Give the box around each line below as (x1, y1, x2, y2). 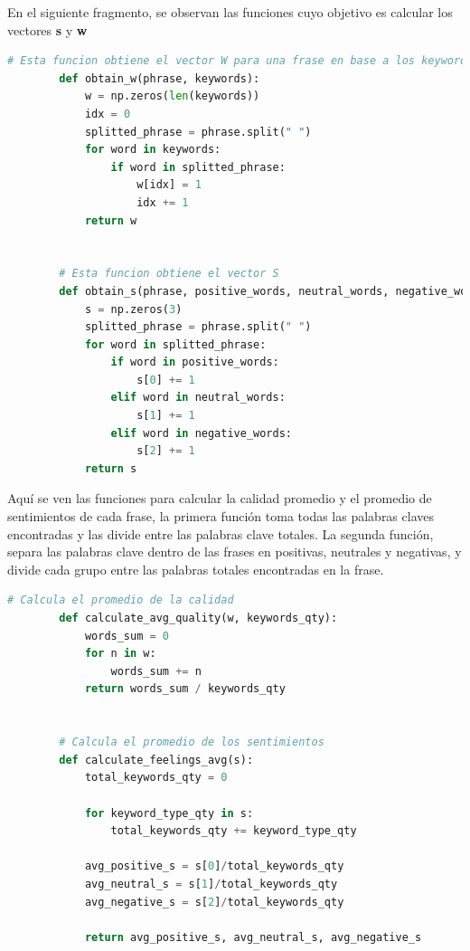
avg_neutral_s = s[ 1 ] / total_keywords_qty (84, 877, 338, 890)
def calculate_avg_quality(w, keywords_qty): (59, 612, 338, 624)
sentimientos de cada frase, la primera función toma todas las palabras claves (7, 507, 434, 526)
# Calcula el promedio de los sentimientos (59, 736, 324, 749)
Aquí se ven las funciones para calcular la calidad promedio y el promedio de (7, 489, 432, 508)
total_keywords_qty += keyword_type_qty (110, 824, 357, 838)
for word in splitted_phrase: (84, 338, 267, 351)
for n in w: (84, 647, 156, 661)
